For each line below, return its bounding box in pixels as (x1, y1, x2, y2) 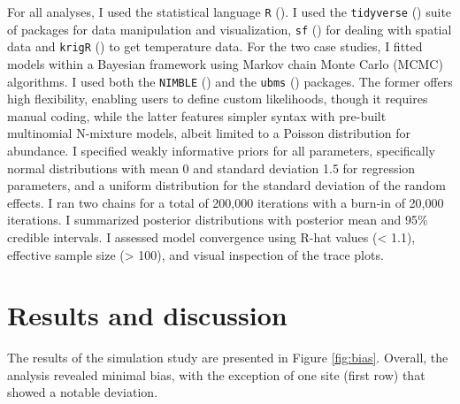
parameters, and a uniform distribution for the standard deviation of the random (7, 176, 447, 194)
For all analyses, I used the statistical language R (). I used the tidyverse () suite (7, 3, 452, 20)
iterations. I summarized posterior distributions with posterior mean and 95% (7, 210, 428, 229)
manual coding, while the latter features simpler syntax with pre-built (7, 106, 387, 125)
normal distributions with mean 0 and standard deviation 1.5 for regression (7, 158, 416, 177)
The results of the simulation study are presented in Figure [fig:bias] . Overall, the (7, 348, 448, 367)
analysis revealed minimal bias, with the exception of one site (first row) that (7, 365, 425, 384)
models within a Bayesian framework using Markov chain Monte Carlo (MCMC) (7, 54, 443, 72)
